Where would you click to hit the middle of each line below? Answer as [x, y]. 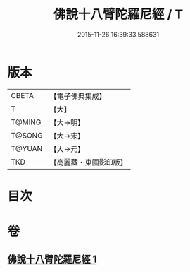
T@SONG [27, 135]
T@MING [26, 122]
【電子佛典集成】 [78, 96]
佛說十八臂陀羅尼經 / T [118, 14]
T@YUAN [27, 148]
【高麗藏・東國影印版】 [89, 162]
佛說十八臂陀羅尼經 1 [52, 260]
